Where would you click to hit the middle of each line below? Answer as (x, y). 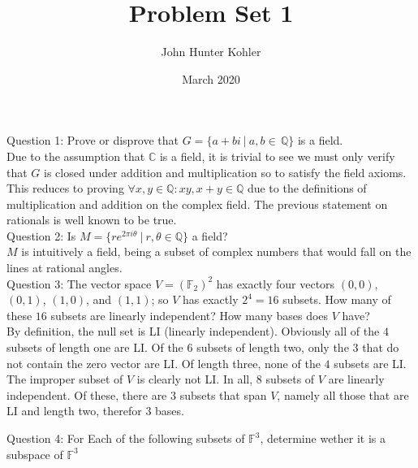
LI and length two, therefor (74, 411)
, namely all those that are (343, 394)
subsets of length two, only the (273, 347)
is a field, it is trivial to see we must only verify (277, 156)
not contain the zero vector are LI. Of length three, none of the (164, 363)
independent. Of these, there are (87, 394)
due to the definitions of (307, 188)
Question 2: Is (41, 235)
